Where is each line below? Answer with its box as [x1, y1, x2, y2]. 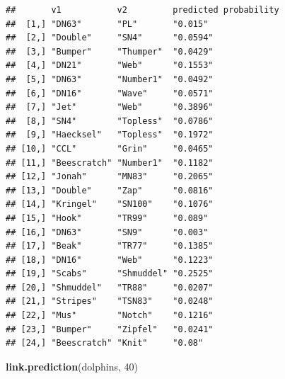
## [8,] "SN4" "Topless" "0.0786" [6, 115, 214, 126]
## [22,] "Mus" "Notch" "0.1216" [6, 310, 214, 321]
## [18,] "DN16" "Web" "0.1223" [6, 254, 214, 265]
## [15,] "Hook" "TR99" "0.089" [6, 213, 209, 223]
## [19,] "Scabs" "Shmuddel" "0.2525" [6, 268, 214, 279]
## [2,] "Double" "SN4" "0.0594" [6, 33, 214, 43]
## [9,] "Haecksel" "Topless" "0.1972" [6, 130, 214, 140]
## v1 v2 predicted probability [6, 5, 279, 15]
